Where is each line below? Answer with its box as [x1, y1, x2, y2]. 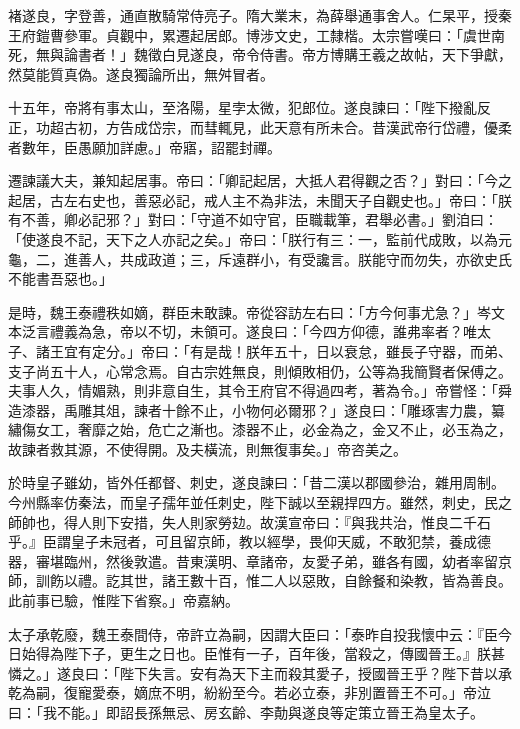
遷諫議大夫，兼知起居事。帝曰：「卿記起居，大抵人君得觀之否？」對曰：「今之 [8, 170, 512, 191]
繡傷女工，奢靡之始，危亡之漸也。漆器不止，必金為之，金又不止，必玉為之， [8, 419, 512, 440]
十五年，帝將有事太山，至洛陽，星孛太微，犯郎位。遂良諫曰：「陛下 [8, 97, 449, 118]
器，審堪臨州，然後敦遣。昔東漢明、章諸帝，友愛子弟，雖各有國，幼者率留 [8, 550, 498, 571]
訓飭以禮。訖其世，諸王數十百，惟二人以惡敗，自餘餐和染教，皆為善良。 [35, 570, 512, 591]
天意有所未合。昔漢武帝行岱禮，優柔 [273, 116, 512, 137]
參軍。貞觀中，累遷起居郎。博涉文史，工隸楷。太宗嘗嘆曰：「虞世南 [63, 24, 505, 45]
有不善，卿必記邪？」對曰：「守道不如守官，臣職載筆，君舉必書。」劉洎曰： [8, 209, 498, 230]
